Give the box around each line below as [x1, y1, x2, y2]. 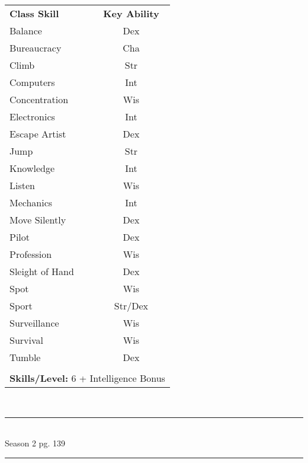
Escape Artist [9, 127, 66, 141]
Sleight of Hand [9, 264, 74, 278]
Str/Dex [114, 299, 149, 312]
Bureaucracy [9, 41, 62, 55]
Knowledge [9, 161, 55, 175]
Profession [9, 247, 52, 261]
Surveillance [9, 316, 59, 330]
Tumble [9, 350, 41, 364]
